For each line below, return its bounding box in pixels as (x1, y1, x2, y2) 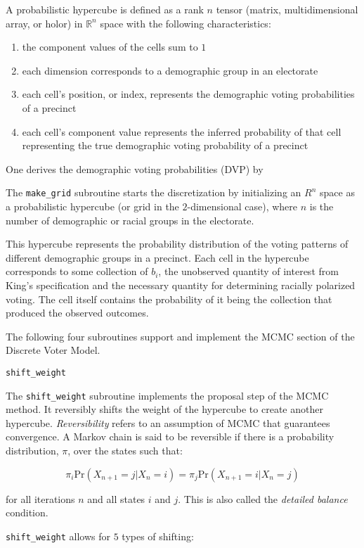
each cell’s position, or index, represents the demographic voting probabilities (22, 87, 355, 101)
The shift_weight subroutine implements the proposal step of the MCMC (6, 388, 329, 402)
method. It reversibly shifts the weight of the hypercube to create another (6, 402, 323, 416)
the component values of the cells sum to (22, 39, 198, 54)
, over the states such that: (67, 443, 183, 458)
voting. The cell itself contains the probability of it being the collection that (6, 291, 332, 306)
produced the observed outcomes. (6, 305, 149, 320)
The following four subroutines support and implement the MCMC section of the (6, 329, 355, 343)
